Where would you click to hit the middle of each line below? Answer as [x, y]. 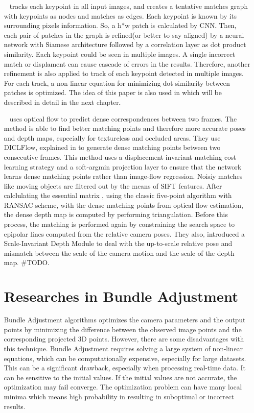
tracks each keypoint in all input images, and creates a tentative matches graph [129, 6]
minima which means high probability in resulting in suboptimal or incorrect [119, 396]
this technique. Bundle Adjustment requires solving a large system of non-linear [124, 348]
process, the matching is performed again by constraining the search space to [119, 224]
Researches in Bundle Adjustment [121, 296]
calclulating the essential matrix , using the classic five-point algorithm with [118, 195]
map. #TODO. [27, 262]
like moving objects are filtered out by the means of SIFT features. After [113, 185]
